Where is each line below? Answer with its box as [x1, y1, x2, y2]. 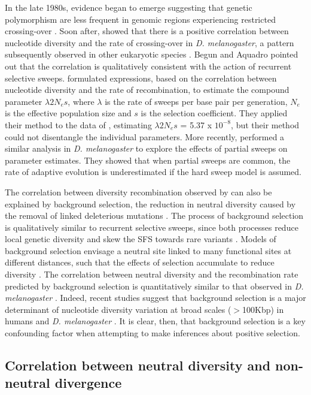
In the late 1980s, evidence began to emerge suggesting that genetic [5, 1, 252, 13]
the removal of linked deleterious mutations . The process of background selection [5, 209, 304, 222]
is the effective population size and [5, 107, 132, 119]
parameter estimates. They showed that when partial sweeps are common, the [5, 153, 291, 166]
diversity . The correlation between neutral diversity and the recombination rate [5, 268, 298, 281]
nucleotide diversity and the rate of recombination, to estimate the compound [5, 83, 289, 96]
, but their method [231, 118, 300, 131]
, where [68, 95, 94, 107]
